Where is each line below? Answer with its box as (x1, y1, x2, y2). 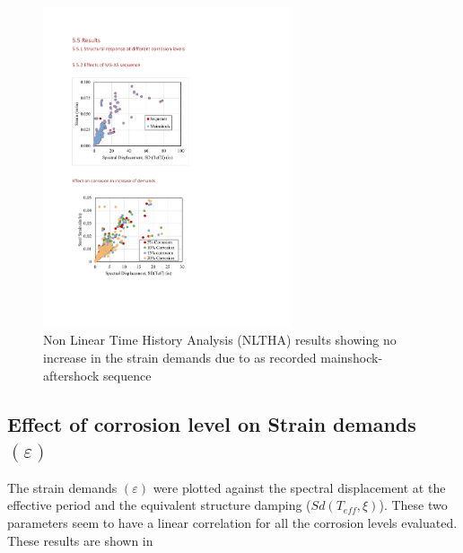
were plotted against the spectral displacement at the (153, 478, 446, 496)
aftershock (43, 365, 100, 384)
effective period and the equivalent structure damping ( (7, 496, 311, 514)
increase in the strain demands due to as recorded (43, 347, 317, 366)
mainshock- (320, 347, 383, 366)
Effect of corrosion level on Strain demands (7, 409, 416, 437)
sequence (103, 365, 152, 384)
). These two (379, 496, 448, 514)
